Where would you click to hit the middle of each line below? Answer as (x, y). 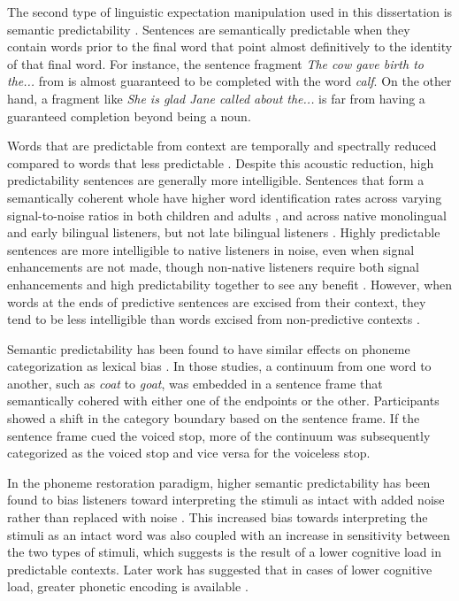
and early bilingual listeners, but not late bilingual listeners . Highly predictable (224, 232)
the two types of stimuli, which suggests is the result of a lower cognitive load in (224, 552)
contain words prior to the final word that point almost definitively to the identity (230, 46)
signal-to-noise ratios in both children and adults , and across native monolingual (227, 215)
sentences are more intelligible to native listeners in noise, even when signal (211, 249)
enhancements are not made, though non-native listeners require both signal (213, 267)
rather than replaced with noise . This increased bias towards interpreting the (218, 517)
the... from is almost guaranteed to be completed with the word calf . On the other (229, 81)
